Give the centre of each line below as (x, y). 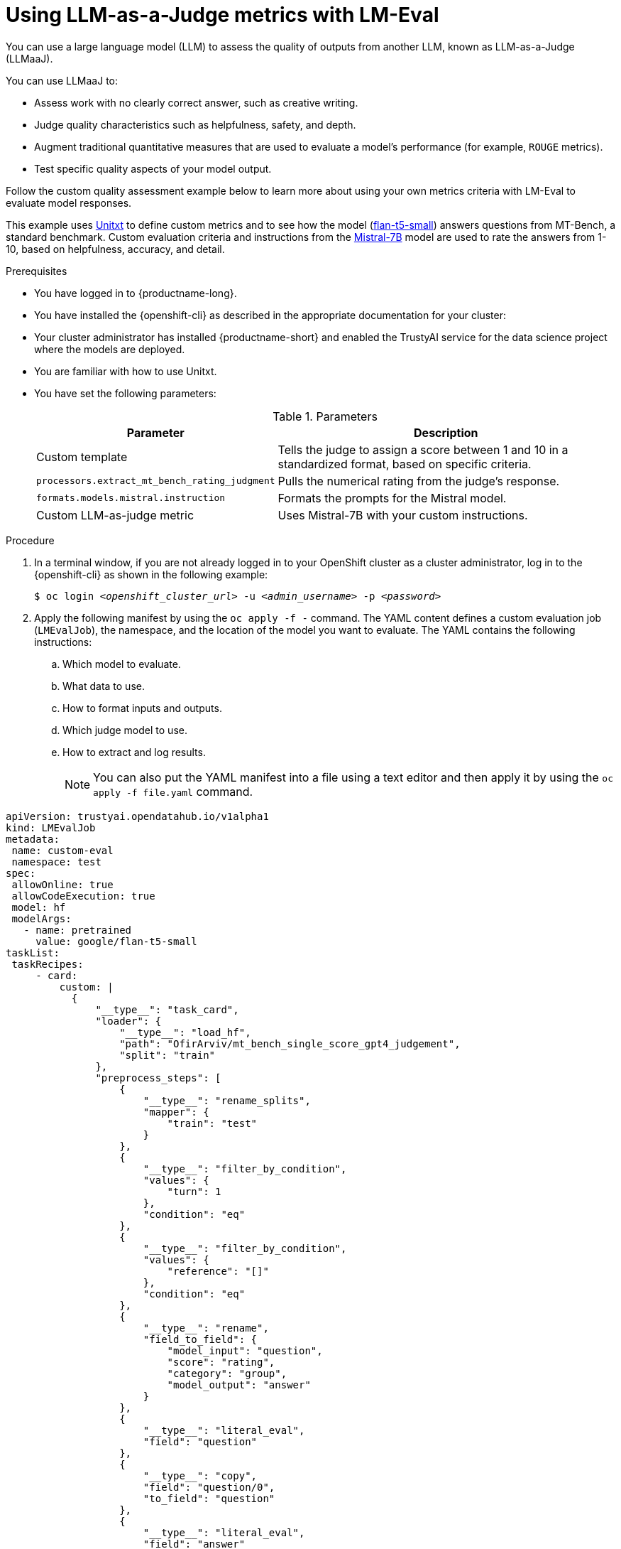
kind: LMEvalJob (51, 827)
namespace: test (56, 862)
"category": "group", (227, 1373)
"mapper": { (176, 1112)
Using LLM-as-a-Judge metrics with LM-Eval (222, 15)
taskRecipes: (48, 964)
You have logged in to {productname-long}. (136, 293)
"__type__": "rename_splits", (227, 1100)
